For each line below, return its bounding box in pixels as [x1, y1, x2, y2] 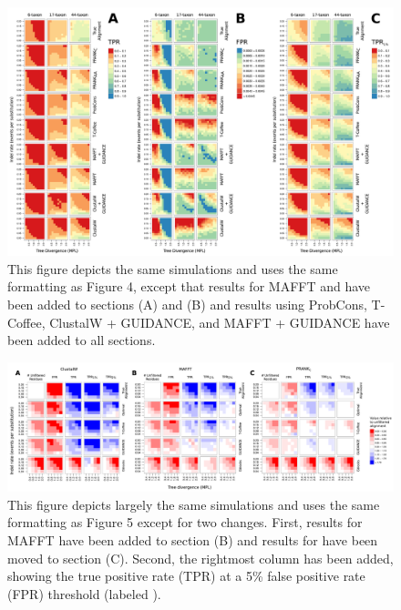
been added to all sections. [7, 330, 156, 350]
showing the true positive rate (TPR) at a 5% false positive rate [7, 566, 365, 585]
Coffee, [7, 312, 46, 331]
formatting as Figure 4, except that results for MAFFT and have [7, 277, 371, 296]
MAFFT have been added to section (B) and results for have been [7, 531, 378, 550]
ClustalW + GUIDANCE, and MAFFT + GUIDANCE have [49, 312, 390, 331]
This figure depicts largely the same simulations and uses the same [7, 494, 380, 513]
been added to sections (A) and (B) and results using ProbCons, [7, 295, 367, 314]
